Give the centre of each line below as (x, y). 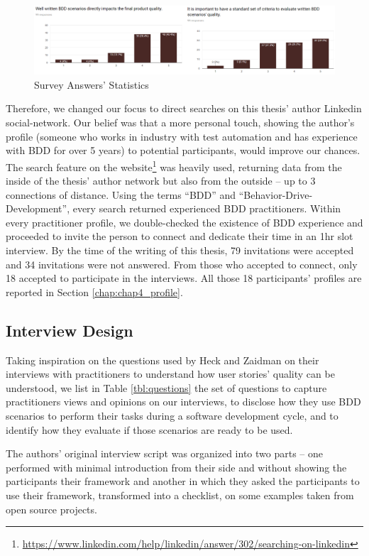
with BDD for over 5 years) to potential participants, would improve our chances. (183, 150)
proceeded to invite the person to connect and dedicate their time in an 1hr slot (180, 236)
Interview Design (70, 330)
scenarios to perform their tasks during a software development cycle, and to (172, 416)
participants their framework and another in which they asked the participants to (183, 481)
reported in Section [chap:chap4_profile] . (94, 291)
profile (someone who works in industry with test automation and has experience (182, 136)
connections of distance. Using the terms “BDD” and (121, 194)
